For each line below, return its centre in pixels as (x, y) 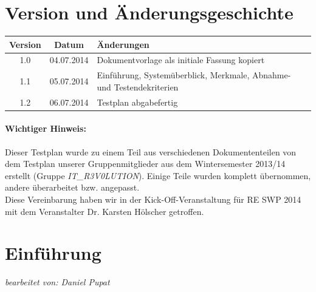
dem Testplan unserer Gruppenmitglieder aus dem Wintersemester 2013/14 (145, 164)
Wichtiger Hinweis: (46, 128)
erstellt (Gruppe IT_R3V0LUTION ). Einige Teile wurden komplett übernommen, (158, 175)
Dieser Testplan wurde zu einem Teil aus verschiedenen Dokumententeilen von (151, 151)
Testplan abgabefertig (137, 102)
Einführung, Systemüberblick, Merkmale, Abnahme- (194, 75)
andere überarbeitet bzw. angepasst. (72, 187)
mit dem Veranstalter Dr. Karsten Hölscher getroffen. (105, 211)
